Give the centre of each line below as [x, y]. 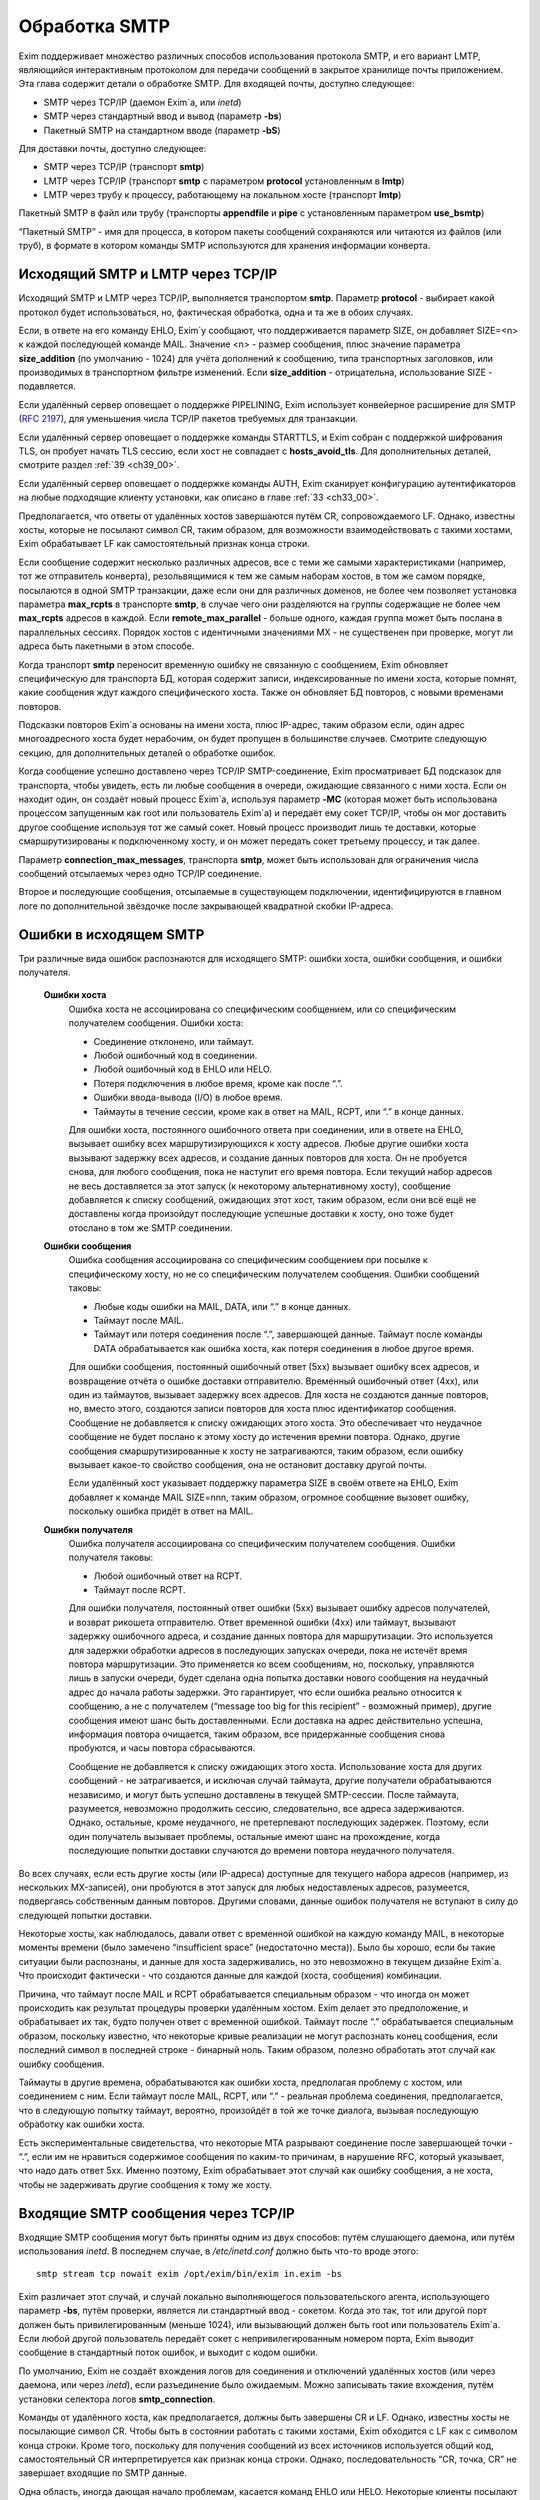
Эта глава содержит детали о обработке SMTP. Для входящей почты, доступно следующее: [216, 84]
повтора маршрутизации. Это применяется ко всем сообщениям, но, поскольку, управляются [271, 1664]
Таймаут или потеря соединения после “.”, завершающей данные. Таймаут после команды [288, 1334]
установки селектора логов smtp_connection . [117, 2399]
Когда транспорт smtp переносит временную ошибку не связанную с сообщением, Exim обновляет [233, 664]
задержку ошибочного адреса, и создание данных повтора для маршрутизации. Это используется [281, 1636]
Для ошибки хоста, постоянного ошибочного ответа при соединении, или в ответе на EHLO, [266, 1129]
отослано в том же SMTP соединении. [151, 1227]
